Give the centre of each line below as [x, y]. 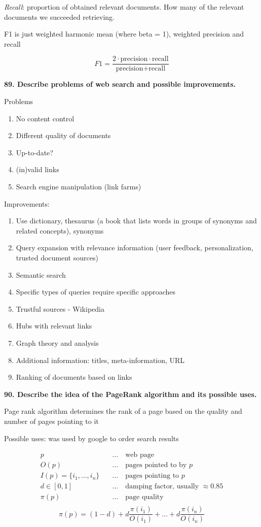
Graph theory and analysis [57, 342]
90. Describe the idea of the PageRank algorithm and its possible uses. [130, 394]
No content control [45, 118]
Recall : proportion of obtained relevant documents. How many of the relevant [124, 7]
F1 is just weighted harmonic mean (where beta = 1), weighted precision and [124, 34]
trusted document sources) [57, 257]
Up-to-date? [34, 152]
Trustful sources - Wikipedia [60, 308]
